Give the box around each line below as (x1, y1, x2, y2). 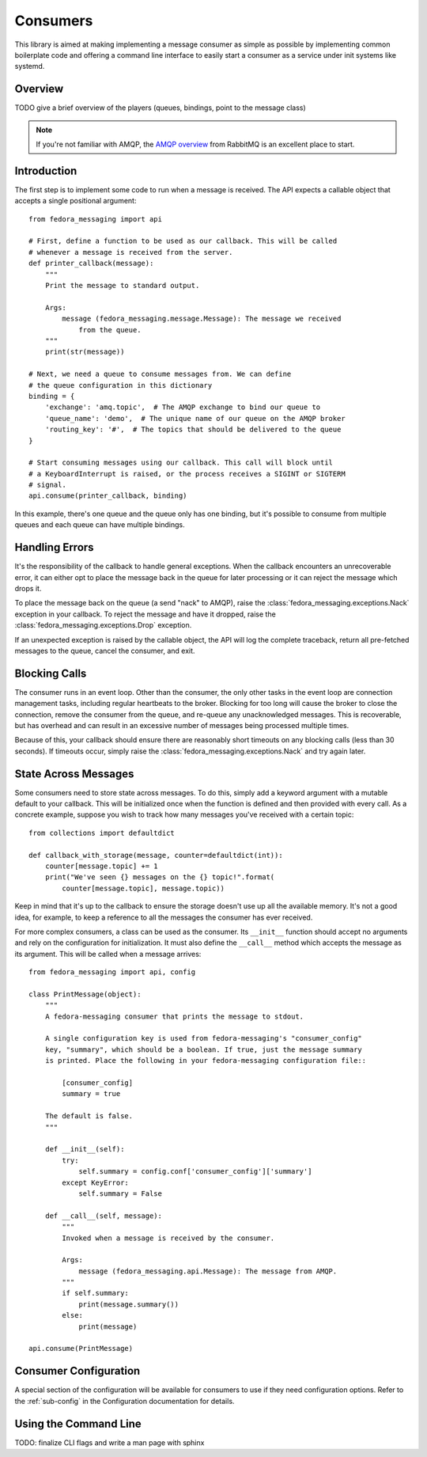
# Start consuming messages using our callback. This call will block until (28, 458, 334, 467)
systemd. (14, 62, 45, 71)
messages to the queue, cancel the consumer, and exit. (14, 646, 195, 655)
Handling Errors (14, 541, 94, 554)
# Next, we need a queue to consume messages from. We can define (28, 370, 292, 379)
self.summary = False (78, 1189, 162, 1198)
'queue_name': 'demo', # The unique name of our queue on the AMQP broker (44, 414, 346, 423)
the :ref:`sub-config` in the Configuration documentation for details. (14, 1396, 235, 1406)
